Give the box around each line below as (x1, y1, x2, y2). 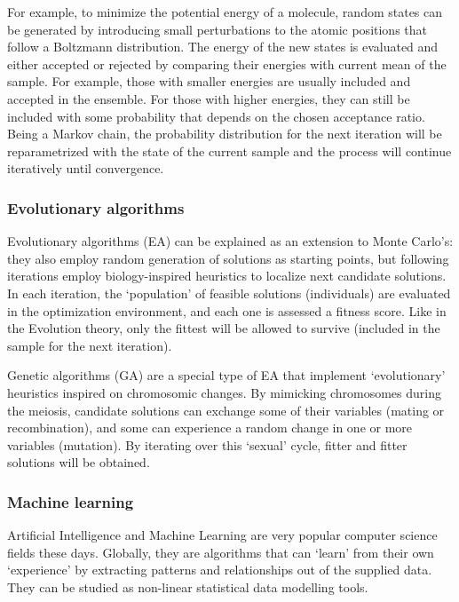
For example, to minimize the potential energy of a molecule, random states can (7, 3, 443, 20)
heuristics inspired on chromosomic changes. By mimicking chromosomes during (7, 383, 441, 401)
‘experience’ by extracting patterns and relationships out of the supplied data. (7, 560, 432, 579)
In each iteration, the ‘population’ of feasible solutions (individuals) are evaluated (7, 283, 451, 302)
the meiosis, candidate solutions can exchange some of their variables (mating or (7, 400, 445, 419)
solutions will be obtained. (7, 453, 150, 471)
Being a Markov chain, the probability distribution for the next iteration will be (7, 124, 442, 143)
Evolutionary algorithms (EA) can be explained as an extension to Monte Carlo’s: (7, 232, 454, 250)
